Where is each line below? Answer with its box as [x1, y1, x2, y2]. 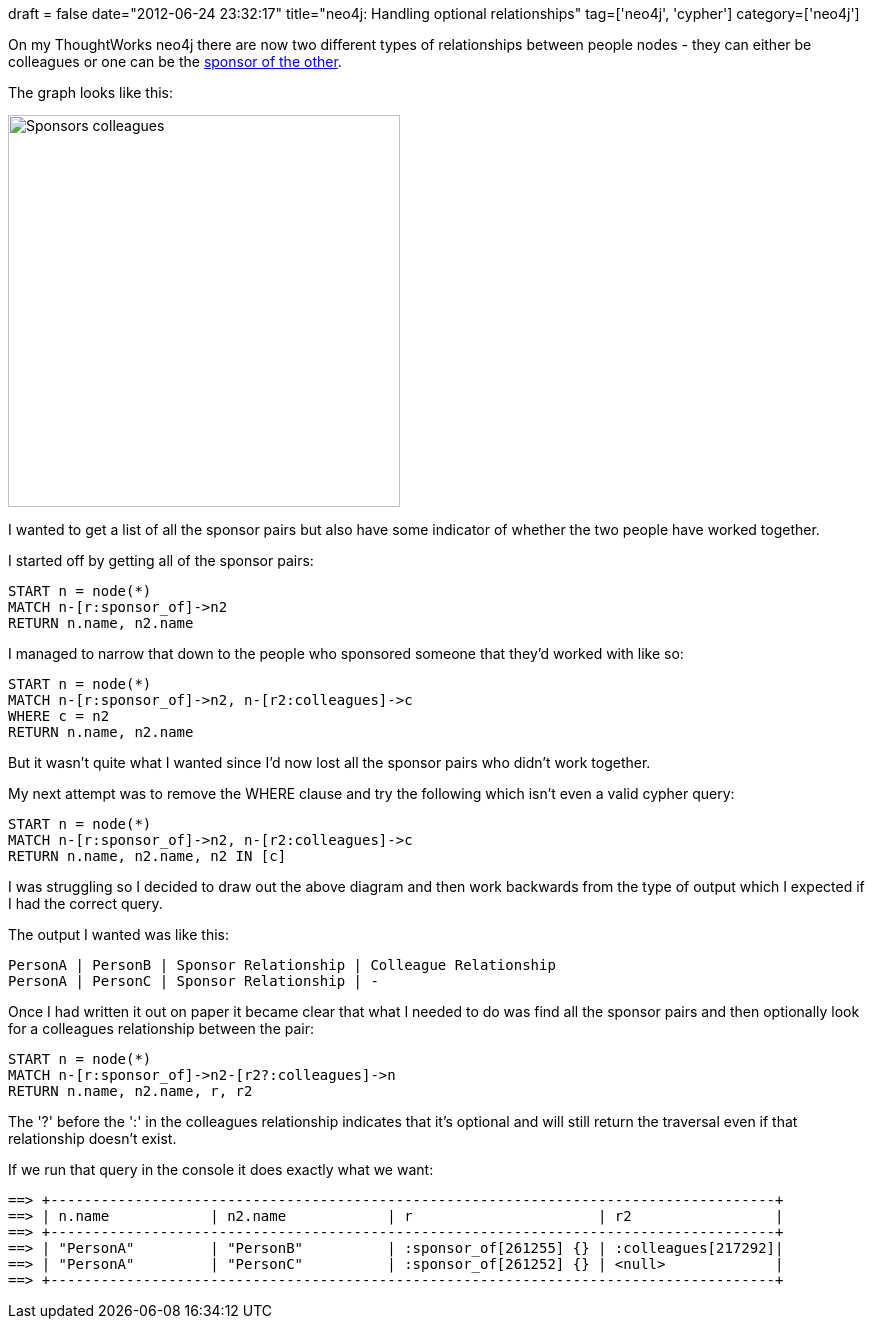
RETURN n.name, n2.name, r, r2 [8, 1083, 253, 1099]
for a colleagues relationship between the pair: [8, 1020, 314, 1037]
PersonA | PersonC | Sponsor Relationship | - [8, 973, 379, 989]
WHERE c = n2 [8, 708, 110, 724]
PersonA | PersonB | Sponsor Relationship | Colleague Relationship [8, 957, 556, 973]
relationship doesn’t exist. [8, 1130, 177, 1147]
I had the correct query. [8, 895, 163, 912]
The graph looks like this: [8, 84, 174, 101]
